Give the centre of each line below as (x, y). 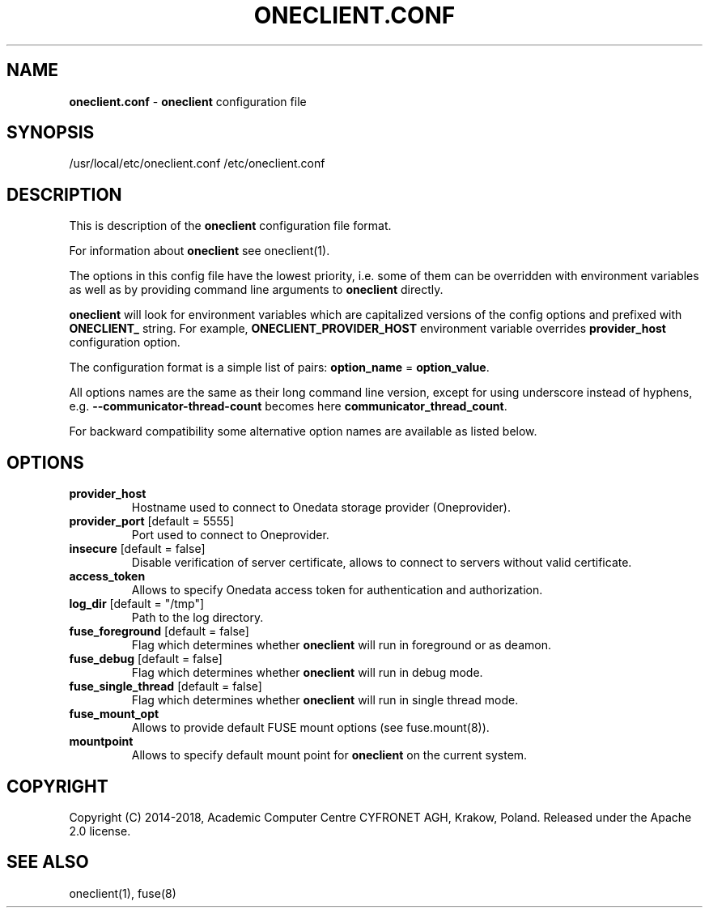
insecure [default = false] (137, 549)
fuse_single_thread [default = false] (166, 687)
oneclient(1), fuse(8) (123, 893)
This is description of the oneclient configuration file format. (230, 226)
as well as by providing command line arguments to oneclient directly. (256, 290)
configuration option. (125, 342)
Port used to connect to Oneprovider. (230, 535)
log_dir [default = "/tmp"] (137, 604)
